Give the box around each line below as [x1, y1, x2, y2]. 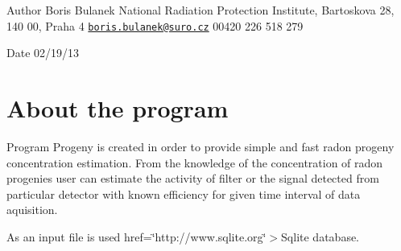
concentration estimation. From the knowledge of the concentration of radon [6, 154, 383, 171]
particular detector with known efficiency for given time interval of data [6, 185, 361, 202]
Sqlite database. [281, 228, 359, 245]
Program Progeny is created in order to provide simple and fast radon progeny [6, 138, 395, 154]
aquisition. [6, 201, 58, 218]
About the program [6, 92, 229, 125]
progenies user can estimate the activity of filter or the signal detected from [6, 170, 379, 187]
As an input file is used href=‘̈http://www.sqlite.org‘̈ [6, 228, 267, 245]
